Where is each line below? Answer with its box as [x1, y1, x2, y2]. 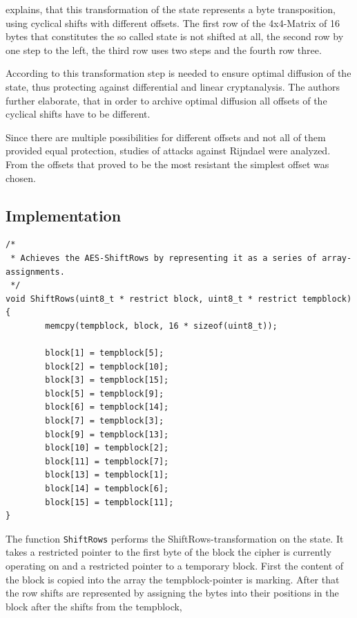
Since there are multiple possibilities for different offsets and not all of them [6, 129, 326, 144]
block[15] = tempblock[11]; [45, 497, 174, 507]
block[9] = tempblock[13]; [45, 429, 169, 439]
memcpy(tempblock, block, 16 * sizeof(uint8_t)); [45, 320, 278, 331]
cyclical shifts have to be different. [6, 107, 151, 121]
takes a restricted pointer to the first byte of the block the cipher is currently [6, 545, 331, 559]
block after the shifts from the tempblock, [6, 599, 182, 613]
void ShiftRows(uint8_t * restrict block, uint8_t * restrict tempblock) [6, 293, 352, 304]
